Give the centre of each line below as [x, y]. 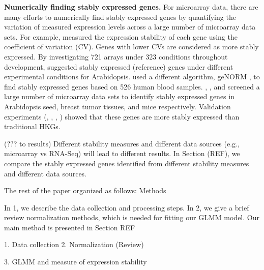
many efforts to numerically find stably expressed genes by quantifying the [120, 17]
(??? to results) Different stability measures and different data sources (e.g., [122, 143]
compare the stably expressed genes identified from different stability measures [127, 163]
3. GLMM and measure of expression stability [76, 262]
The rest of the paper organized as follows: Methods [85, 190]
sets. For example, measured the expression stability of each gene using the [121, 36]
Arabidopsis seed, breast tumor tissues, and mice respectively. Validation [118, 106]
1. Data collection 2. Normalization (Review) [74, 244]
